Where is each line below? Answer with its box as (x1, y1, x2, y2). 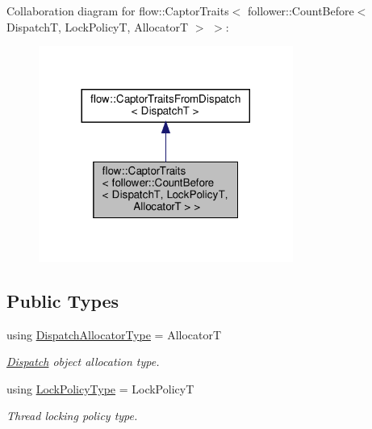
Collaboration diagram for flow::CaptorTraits (6, 2, 229, 19)
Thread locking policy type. (6, 407, 138, 424)
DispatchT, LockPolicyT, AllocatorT (6, 18, 189, 35)
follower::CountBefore (247, 2, 354, 19)
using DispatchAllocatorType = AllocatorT (6, 326, 222, 343)
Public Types (6, 288, 119, 313)
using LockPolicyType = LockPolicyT (6, 380, 194, 397)
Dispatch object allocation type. (6, 353, 160, 370)
